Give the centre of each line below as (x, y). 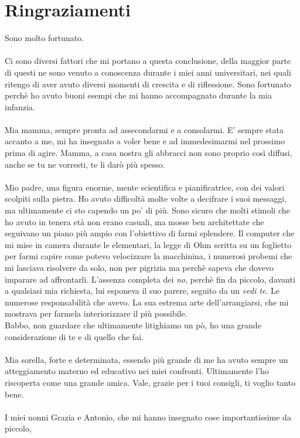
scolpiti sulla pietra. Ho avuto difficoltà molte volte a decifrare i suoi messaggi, (146, 198)
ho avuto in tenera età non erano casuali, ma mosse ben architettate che (134, 221)
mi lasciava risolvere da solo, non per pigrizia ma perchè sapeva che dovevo (139, 267)
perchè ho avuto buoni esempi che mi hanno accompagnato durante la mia (138, 95)
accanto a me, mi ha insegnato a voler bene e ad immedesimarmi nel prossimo (145, 141)
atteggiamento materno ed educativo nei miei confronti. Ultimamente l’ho (137, 371)
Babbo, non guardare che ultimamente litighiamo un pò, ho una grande (133, 325)
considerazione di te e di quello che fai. (74, 336)
